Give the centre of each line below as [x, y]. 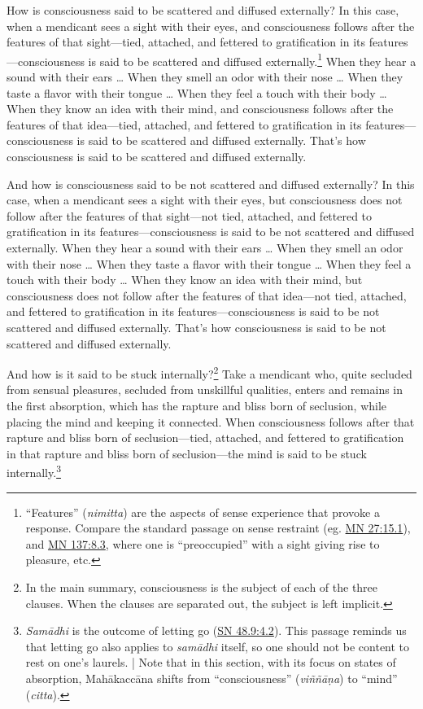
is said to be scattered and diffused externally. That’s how [221, 140]
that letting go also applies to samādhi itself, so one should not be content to [218, 646]
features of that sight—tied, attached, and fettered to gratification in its [186, 42]
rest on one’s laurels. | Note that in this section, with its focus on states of [211, 662]
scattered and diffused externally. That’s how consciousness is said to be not [196, 327]
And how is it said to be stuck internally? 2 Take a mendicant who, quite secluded [209, 372]
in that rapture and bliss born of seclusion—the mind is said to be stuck [187, 453]
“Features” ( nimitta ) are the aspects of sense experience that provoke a [203, 512]
